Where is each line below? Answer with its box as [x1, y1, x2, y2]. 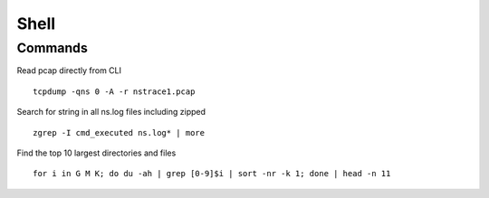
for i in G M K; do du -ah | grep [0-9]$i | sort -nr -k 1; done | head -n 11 [33, 168, 391, 179]
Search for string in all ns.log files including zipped [16, 107, 206, 118]
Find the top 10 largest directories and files [16, 147, 177, 158]
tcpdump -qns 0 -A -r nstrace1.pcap [33, 86, 196, 97]
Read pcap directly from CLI [16, 65, 122, 76]
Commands [16, 40, 88, 56]
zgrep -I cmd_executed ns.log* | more [33, 127, 206, 137]
